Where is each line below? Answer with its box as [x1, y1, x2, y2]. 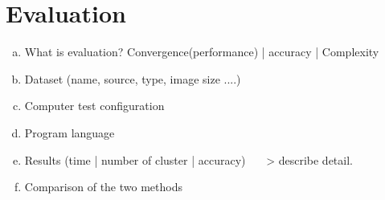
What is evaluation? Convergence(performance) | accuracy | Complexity [24, 43, 379, 60]
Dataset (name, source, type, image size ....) [24, 70, 241, 87]
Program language [24, 124, 115, 141]
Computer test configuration [24, 97, 165, 114]
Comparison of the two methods [24, 178, 182, 195]
